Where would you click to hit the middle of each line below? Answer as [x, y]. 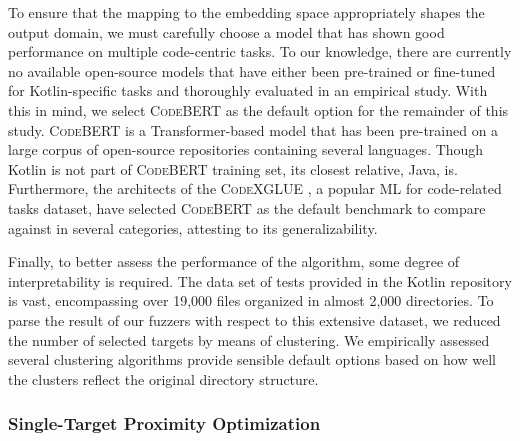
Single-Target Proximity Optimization [164, 423]
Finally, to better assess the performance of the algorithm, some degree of [234, 261]
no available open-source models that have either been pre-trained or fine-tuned [252, 70]
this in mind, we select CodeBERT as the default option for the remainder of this [258, 109]
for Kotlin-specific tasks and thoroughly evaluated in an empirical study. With [248, 90]
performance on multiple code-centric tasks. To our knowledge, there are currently [260, 51]
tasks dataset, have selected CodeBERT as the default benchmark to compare [247, 207]
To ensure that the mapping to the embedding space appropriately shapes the [246, 12]
